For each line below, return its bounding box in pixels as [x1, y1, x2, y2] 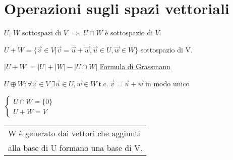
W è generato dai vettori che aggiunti [8, 127, 140, 139]
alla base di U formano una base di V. [8, 141, 143, 153]
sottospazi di [22, 27, 62, 38]
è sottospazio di [105, 27, 153, 38]
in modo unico [145, 78, 190, 88]
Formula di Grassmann [99, 61, 170, 72]
